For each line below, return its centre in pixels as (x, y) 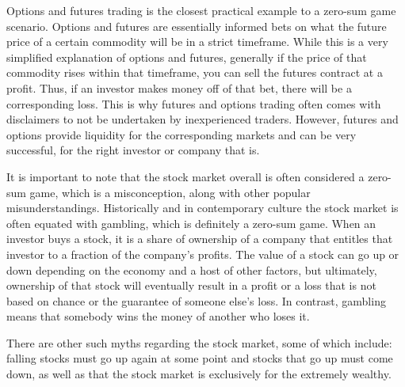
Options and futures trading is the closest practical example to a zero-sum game (201, 10)
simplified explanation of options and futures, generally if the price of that (187, 57)
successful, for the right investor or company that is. (133, 150)
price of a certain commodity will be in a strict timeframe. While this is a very (197, 42)
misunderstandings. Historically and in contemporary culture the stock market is (202, 208)
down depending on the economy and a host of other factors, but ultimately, (192, 269)
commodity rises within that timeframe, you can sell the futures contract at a (195, 72)
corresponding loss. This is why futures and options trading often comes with (194, 103)
